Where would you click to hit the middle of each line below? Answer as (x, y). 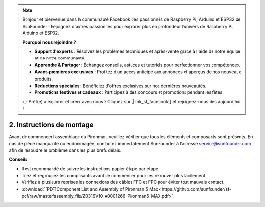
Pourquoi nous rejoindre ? (49, 42)
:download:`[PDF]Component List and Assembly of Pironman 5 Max (90, 189)
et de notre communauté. (60, 58)
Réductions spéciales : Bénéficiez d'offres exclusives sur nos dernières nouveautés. (120, 86)
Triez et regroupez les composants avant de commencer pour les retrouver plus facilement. (114, 175)
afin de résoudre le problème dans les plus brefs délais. (65, 150)
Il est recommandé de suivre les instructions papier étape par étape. (90, 168)
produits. (44, 79)
